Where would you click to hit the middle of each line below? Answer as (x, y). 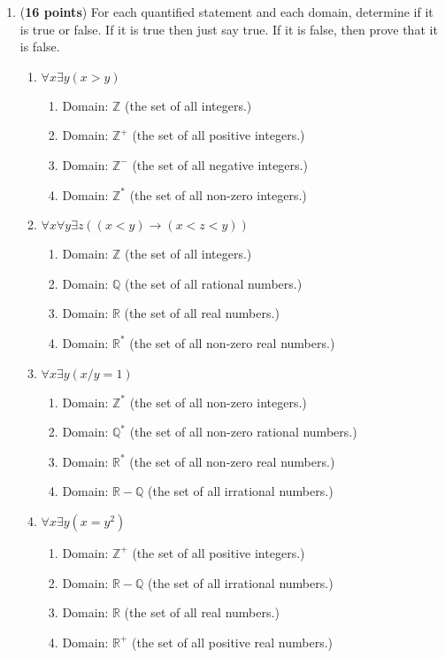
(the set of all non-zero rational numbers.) (243, 432)
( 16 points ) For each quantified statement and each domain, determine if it (226, 12)
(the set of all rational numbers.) (213, 283)
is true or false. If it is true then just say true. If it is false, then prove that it (229, 29)
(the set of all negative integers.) (220, 164)
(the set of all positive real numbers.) (233, 642)
